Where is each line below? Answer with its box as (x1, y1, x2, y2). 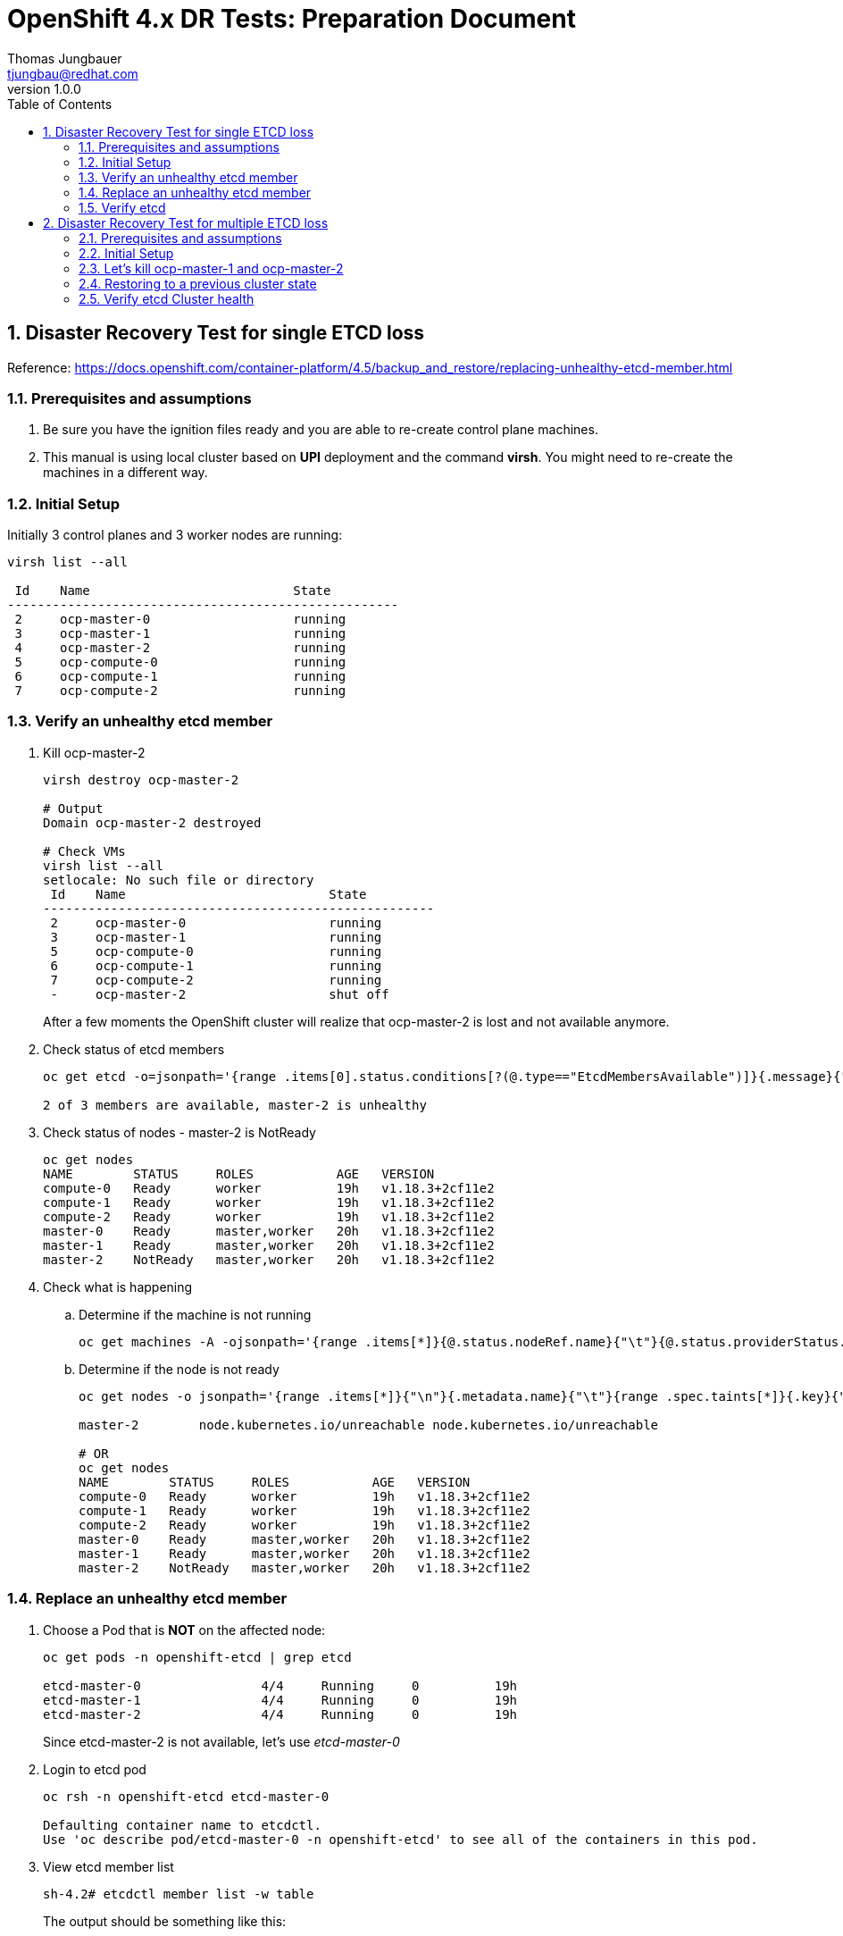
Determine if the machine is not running (79, 1306, 312, 1322)
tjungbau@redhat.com (7, 65, 138, 81)
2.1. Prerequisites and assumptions (79, 230, 282, 246)
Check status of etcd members (43, 1041, 225, 1057)
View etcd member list (43, 1858, 174, 1874)
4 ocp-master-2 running (14, 641, 346, 656)
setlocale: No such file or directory (43, 872, 314, 887)
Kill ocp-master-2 (43, 744, 146, 760)
